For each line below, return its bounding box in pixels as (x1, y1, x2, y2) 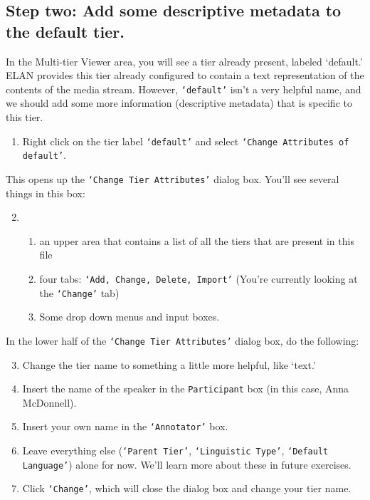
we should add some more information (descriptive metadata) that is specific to (6, 95, 352, 110)
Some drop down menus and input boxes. (39, 309, 220, 324)
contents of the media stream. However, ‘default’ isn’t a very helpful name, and (6, 81, 361, 96)
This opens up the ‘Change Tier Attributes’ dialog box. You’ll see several (6, 171, 339, 186)
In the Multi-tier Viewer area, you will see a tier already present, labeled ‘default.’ (6, 53, 363, 68)
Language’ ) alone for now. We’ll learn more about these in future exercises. (22, 457, 351, 472)
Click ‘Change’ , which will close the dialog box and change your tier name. (22, 481, 351, 496)
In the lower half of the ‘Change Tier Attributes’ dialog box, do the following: (6, 333, 359, 348)
